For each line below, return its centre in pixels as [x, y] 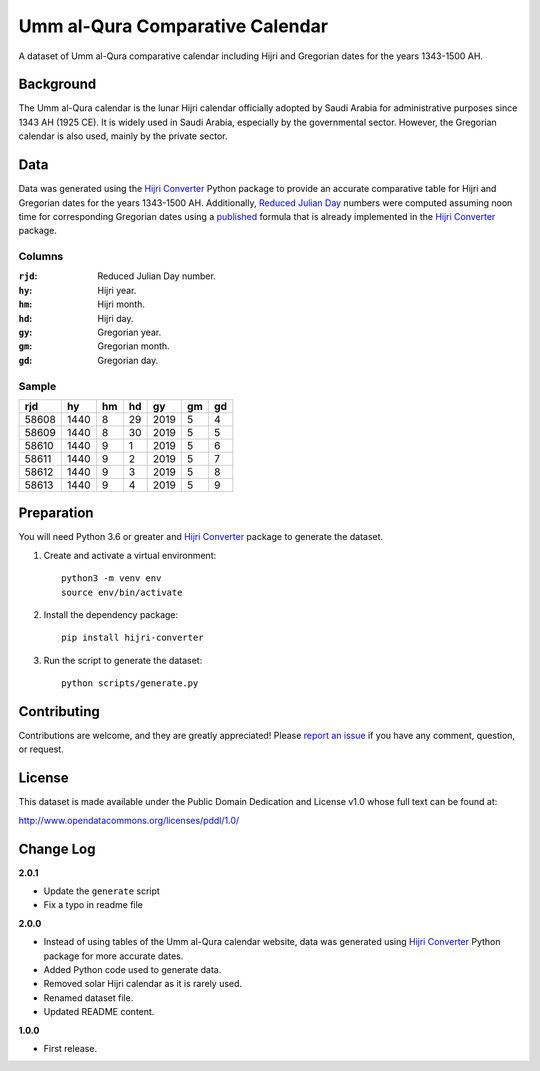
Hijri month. [121, 304]
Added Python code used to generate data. [132, 970]
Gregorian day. [128, 360]
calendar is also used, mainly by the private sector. [123, 136]
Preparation [56, 513]
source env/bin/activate [122, 592]
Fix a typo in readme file [93, 905]
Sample [37, 386]
